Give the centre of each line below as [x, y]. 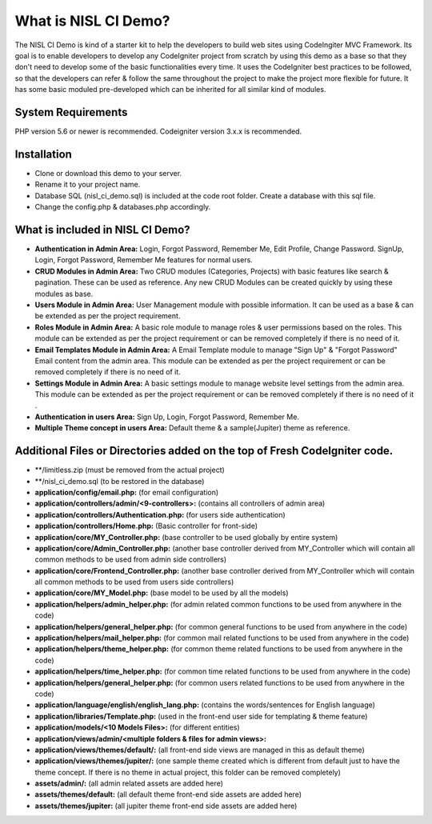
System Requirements [71, 112]
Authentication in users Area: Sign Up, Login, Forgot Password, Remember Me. [167, 417]
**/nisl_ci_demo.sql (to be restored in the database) [120, 481]
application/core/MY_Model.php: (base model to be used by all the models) [162, 593]
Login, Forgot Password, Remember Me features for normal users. [144, 260]
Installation [43, 154]
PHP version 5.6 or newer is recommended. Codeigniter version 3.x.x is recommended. [158, 131]
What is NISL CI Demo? [93, 21]
